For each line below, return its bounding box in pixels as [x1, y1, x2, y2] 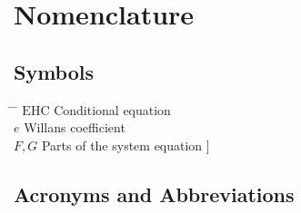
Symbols [14, 57, 95, 85]
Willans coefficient [24, 118, 125, 137]
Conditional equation [54, 100, 171, 119]
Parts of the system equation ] [41, 135, 210, 154]
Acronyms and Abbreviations [14, 179, 295, 208]
